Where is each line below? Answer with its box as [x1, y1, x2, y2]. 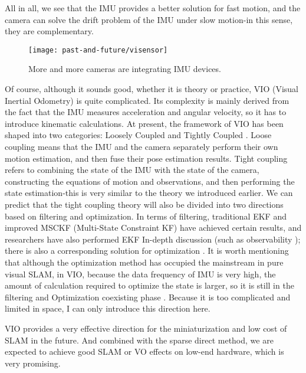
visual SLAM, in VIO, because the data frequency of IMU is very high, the [5, 267, 276, 280]
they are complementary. [5, 25, 94, 37]
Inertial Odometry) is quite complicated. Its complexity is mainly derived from [5, 94, 289, 106]
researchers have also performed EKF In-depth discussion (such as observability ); [5, 233, 301, 245]
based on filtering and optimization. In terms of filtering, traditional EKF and [5, 210, 287, 222]
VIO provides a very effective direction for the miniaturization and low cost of [5, 322, 287, 334]
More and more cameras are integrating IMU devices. [28, 63, 221, 75]
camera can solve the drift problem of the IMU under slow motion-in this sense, [5, 13, 293, 25]
